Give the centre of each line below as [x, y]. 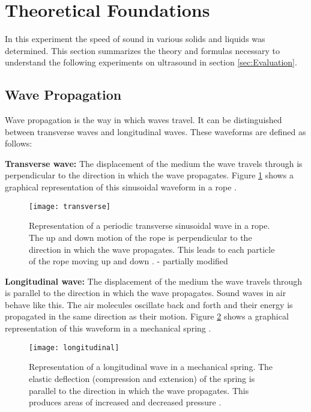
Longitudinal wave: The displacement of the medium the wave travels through [154, 281]
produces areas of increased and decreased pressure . [125, 402]
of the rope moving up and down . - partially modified [128, 261]
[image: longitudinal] [74, 347]
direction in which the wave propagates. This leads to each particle [152, 249]
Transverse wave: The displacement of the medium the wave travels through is [154, 163]
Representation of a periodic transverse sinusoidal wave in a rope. [149, 226]
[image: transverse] [70, 206]
